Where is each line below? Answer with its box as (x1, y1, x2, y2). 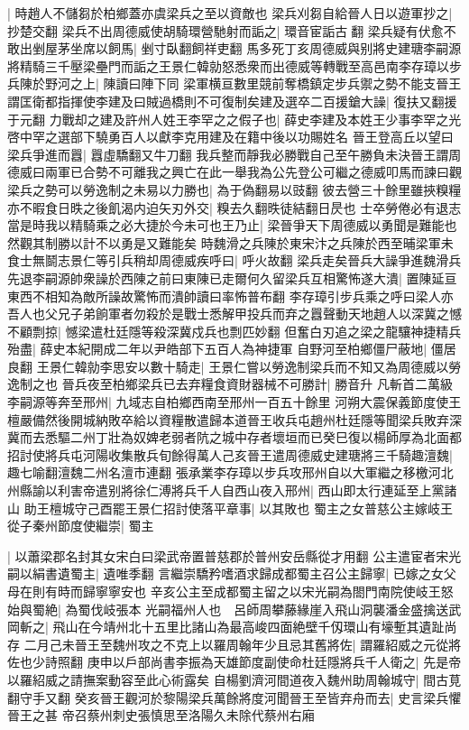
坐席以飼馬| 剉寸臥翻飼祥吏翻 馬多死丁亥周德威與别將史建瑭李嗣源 (69, 39, 462, 58)
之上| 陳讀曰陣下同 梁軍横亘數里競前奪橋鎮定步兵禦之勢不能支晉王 (69, 74, 462, 93)
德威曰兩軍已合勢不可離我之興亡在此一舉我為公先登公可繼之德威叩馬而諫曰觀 (7, 162, 462, 181)
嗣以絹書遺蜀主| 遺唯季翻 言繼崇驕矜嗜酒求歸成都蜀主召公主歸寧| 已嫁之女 (7, 564, 444, 583)
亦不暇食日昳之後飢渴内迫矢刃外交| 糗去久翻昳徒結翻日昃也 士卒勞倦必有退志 (7, 198, 462, 217)
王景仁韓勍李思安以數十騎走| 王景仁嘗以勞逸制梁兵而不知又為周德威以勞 (36, 356, 462, 375)
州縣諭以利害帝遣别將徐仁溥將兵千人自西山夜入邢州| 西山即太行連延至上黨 (7, 481, 445, 500)
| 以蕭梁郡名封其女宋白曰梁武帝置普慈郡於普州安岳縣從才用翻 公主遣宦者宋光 (7, 546, 462, 565)
